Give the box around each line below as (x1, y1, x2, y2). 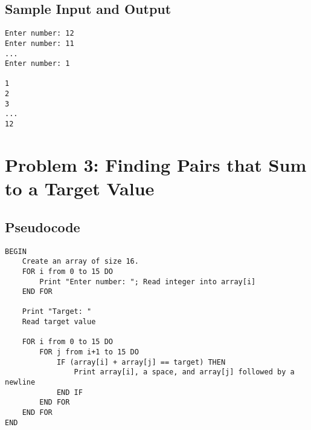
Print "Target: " (22, 307, 92, 316)
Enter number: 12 (5, 29, 74, 38)
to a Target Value (5, 176, 155, 201)
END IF (56, 388, 83, 397)
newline (5, 378, 36, 387)
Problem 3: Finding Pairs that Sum (5, 152, 307, 177)
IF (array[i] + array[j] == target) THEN (56, 357, 226, 366)
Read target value (22, 318, 96, 327)
